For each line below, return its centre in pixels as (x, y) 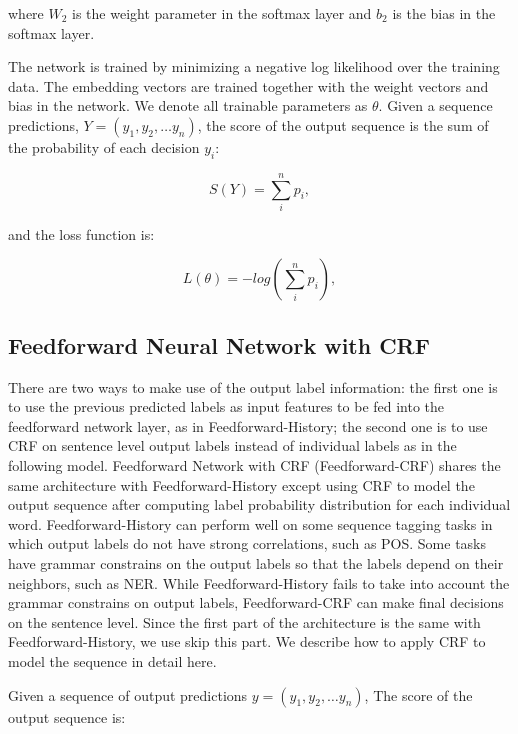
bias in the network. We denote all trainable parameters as (188, 105)
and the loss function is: (81, 233)
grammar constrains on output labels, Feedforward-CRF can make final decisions (256, 602)
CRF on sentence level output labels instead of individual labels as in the (232, 445)
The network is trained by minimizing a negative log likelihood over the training (254, 66)
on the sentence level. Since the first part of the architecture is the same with (244, 621)
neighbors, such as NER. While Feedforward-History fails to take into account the (259, 582)
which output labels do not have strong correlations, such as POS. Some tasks (247, 543)
